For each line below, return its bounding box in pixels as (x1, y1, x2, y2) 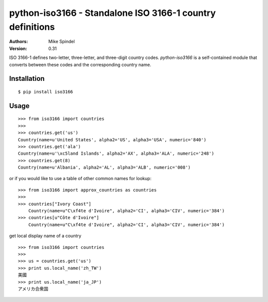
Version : (9, 45, 27, 52)
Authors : (9, 39, 28, 45)
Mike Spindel (48, 39, 75, 45)
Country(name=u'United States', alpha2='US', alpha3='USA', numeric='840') (18, 137, 206, 142)
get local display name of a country (9, 233, 81, 239)
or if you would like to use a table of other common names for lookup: (9, 176, 151, 181)
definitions (9, 21, 55, 32)
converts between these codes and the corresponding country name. (9, 61, 151, 67)
